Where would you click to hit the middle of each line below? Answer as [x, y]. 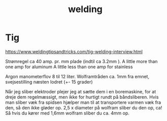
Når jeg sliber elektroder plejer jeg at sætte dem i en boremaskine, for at [81, 91]
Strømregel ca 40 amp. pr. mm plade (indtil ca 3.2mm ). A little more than [81, 61]
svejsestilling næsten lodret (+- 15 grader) [49, 82]
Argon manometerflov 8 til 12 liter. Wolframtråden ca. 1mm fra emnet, [77, 76]
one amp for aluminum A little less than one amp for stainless [69, 67]
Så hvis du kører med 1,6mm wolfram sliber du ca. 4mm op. [67, 113]
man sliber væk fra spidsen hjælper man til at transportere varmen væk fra [83, 102]
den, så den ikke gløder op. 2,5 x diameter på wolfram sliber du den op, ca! [84, 107]
